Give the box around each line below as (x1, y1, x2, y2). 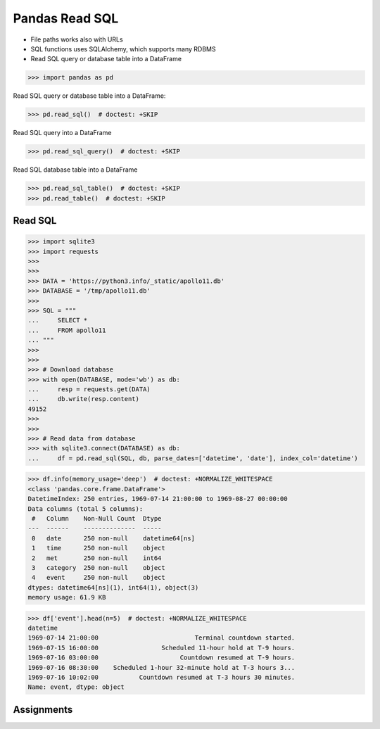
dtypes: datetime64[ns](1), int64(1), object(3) (27, 583, 199, 591)
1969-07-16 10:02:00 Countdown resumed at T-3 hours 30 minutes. (27, 673, 296, 681)
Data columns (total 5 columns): (27, 505, 144, 513)
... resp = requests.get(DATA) (27, 386, 151, 393)
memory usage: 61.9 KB (27, 593, 106, 602)
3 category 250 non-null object (32, 564, 165, 571)
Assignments (13, 704, 73, 716)
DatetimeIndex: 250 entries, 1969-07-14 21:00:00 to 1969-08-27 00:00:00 (27, 495, 288, 503)
